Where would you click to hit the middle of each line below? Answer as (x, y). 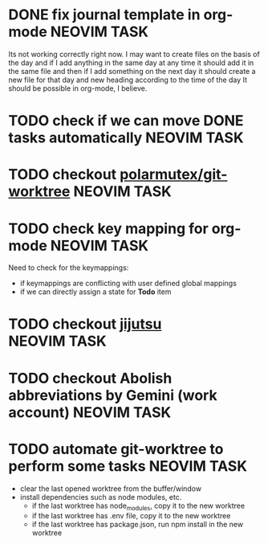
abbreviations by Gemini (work (113, 395)
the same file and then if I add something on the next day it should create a (132, 71)
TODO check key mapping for (108, 229)
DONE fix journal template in (104, 15)
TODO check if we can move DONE (126, 121)
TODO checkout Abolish (90, 378)
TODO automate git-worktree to (116, 449)
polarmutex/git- (173, 175)
